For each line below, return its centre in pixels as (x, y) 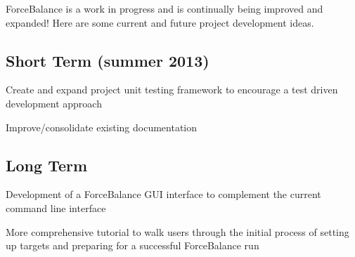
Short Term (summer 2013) (108, 60)
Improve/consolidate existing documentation (102, 127)
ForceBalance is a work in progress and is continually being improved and (164, 8)
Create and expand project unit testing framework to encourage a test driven (172, 90)
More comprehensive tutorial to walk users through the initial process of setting (177, 231)
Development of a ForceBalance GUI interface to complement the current (163, 194)
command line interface (56, 207)
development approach (54, 103)
